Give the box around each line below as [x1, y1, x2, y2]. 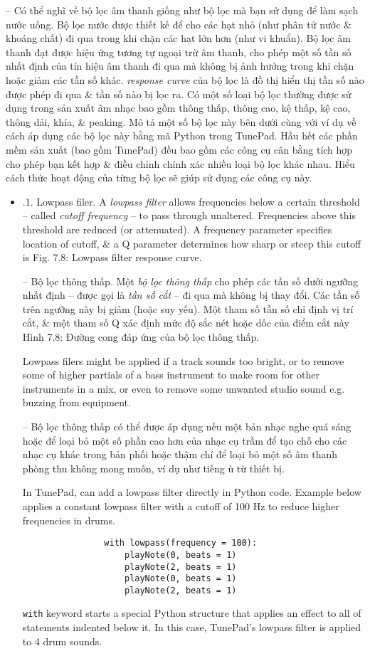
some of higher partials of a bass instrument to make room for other [22, 367, 319, 382]
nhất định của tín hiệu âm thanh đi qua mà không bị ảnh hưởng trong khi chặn [6, 58, 354, 73]
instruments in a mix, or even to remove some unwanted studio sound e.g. [22, 381, 345, 396]
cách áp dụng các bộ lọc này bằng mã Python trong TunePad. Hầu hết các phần [6, 128, 358, 143]
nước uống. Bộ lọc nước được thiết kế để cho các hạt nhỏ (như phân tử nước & [6, 16, 351, 31]
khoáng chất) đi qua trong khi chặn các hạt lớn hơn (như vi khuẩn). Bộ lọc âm [6, 31, 351, 46]
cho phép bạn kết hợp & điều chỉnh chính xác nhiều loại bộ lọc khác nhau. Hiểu [6, 156, 355, 171]
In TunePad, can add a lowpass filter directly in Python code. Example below [22, 485, 361, 499]
